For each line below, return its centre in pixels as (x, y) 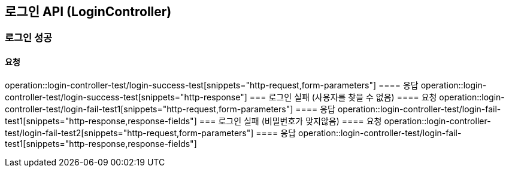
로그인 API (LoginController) (88, 12)
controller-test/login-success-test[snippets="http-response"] (126, 97)
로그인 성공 (29, 38)
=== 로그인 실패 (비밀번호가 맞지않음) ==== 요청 (290, 121)
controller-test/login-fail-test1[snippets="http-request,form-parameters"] (149, 109)
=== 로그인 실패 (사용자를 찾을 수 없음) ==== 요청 (343, 97)
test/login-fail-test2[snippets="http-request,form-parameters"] (129, 133)
